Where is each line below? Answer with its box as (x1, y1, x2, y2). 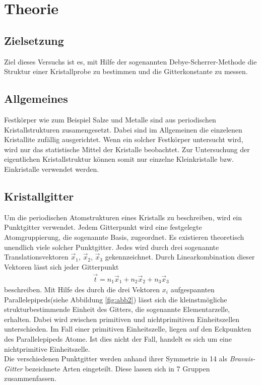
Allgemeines (4, 91, 68, 106)
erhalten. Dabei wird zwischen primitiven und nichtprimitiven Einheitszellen (4, 313, 240, 324)
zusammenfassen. (4, 373, 57, 383)
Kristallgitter (4, 188, 74, 204)
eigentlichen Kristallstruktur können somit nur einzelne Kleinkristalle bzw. (4, 154, 234, 164)
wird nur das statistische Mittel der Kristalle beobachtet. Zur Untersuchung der (4, 144, 250, 154)
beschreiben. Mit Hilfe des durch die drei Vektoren (4, 284, 160, 294)
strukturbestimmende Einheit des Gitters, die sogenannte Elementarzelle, (4, 304, 230, 314)
